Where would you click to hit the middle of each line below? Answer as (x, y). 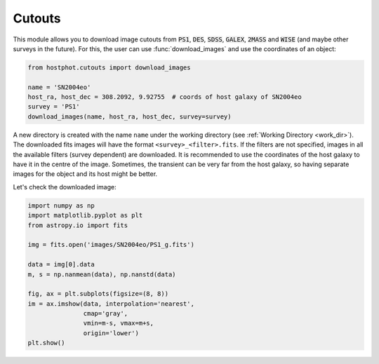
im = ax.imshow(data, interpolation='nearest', (111, 304)
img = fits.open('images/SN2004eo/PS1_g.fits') (111, 245)
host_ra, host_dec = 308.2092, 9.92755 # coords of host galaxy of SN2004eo (165, 97)
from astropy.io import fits (78, 225)
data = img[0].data (61, 264)
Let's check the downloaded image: (65, 187)
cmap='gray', (106, 314)
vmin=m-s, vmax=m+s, (119, 323)
